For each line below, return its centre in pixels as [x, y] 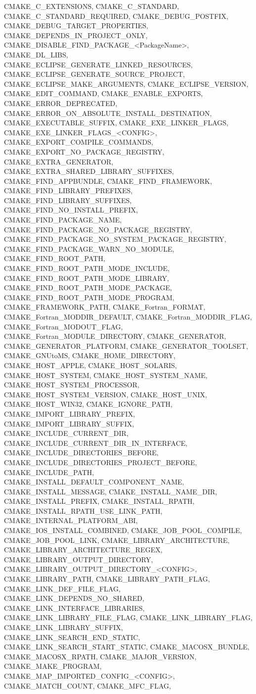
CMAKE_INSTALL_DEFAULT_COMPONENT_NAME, [94, 482]
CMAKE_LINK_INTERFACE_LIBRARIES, [74, 608]
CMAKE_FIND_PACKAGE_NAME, [63, 220]
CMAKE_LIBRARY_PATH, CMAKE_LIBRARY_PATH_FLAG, [107, 579]
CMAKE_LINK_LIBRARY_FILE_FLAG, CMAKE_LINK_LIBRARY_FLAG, [128, 617]
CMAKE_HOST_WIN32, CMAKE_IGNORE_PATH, [88, 404]
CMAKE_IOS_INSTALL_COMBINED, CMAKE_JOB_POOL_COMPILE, [123, 530]
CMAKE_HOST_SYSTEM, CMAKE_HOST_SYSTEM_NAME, [106, 375]
